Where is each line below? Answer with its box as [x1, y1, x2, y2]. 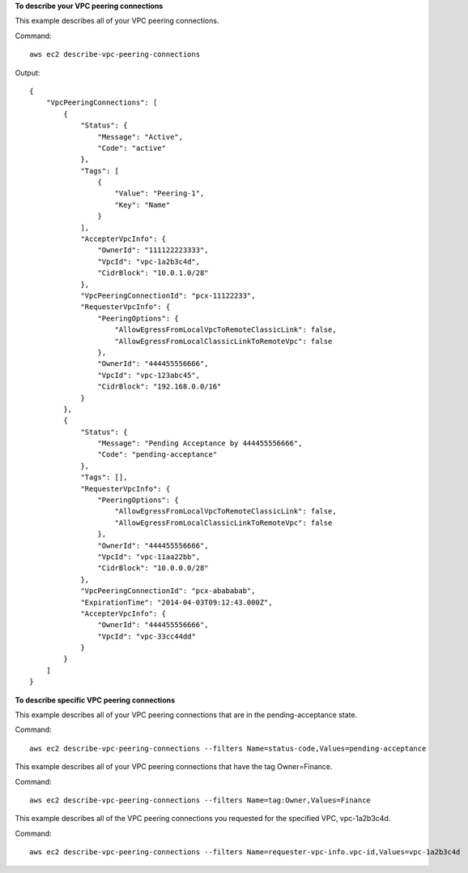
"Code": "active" [97, 143, 166, 153]
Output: [15, 67, 40, 77]
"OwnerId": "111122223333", [97, 246, 210, 255]
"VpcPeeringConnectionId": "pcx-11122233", [80, 290, 256, 300]
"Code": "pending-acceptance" [97, 450, 218, 459]
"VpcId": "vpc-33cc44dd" [97, 631, 196, 641]
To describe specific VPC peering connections [15, 695, 176, 705]
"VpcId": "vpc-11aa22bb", [97, 552, 201, 561]
